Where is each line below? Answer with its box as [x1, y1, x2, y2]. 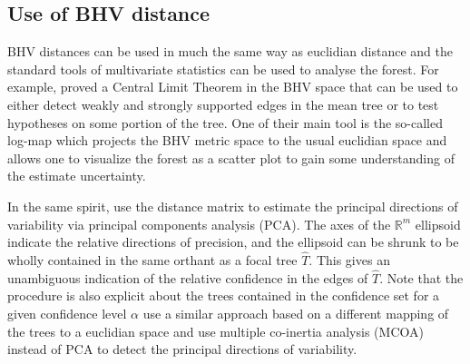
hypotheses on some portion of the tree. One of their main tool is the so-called [7, 113, 443, 132]
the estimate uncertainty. [7, 166, 146, 185]
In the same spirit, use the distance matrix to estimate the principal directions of [7, 196, 458, 215]
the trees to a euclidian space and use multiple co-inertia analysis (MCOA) [7, 321, 424, 340]
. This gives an [308, 250, 390, 269]
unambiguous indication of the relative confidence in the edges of [7, 268, 368, 287]
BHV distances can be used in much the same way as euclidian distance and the [7, 42, 453, 61]
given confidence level [7, 303, 127, 322]
